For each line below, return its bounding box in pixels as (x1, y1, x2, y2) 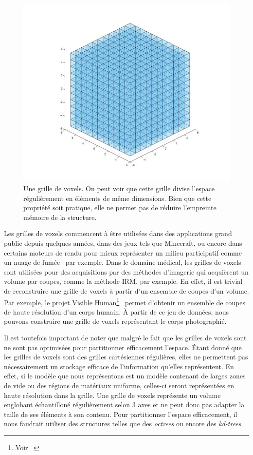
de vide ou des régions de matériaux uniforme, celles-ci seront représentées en (4, 380, 235, 390)
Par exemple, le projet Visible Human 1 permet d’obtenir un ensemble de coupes (4, 296, 246, 307)
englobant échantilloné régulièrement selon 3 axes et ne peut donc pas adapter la (4, 399, 245, 410)
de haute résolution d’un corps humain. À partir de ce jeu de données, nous (4, 306, 229, 317)
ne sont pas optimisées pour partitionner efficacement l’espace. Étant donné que (4, 342, 242, 352)
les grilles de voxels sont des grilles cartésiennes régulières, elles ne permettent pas (4, 352, 248, 362)
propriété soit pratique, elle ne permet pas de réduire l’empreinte (23, 202, 217, 213)
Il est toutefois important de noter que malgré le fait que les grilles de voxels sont (4, 332, 247, 342)
